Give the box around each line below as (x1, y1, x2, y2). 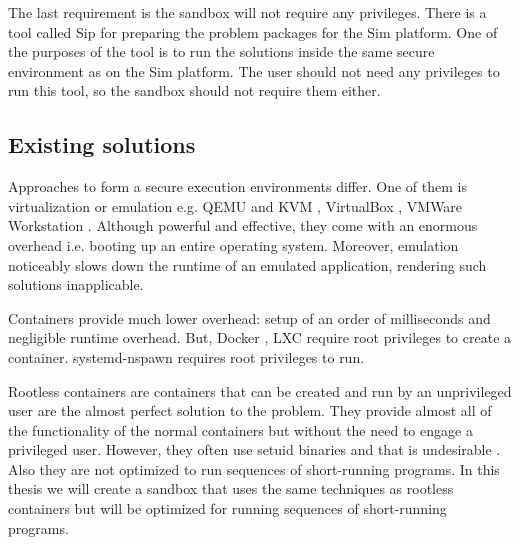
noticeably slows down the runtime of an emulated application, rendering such (8, 254, 487, 275)
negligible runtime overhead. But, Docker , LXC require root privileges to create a (8, 327, 512, 348)
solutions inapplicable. (8, 274, 144, 295)
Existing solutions (8, 129, 196, 160)
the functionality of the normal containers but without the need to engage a (8, 419, 473, 440)
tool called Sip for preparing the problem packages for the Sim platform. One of (8, 21, 498, 42)
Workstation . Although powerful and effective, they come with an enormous (8, 215, 478, 236)
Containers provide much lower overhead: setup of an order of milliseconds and (8, 307, 491, 328)
